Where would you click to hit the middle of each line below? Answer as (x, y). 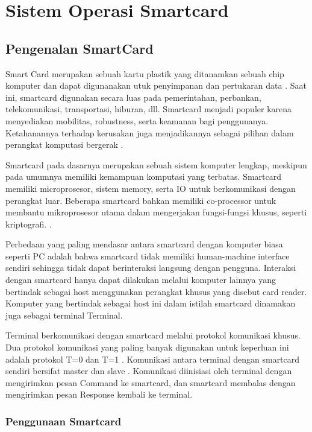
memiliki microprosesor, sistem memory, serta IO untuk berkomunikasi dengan (151, 188)
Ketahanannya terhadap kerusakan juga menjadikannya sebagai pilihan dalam (150, 132)
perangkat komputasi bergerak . (64, 145)
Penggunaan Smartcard (64, 421)
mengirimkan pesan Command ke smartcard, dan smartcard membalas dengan (151, 382)
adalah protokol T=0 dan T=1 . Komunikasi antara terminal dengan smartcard (153, 359)
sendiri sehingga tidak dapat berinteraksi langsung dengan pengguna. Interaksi (151, 268)
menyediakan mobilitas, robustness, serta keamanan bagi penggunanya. (137, 120)
